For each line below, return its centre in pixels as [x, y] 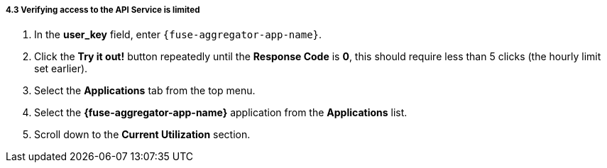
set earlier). [61, 69]
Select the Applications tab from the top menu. [145, 91]
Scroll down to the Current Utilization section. [142, 135]
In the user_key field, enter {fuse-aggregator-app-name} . [178, 35]
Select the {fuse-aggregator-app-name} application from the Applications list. [221, 113]
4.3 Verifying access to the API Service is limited [103, 10]
